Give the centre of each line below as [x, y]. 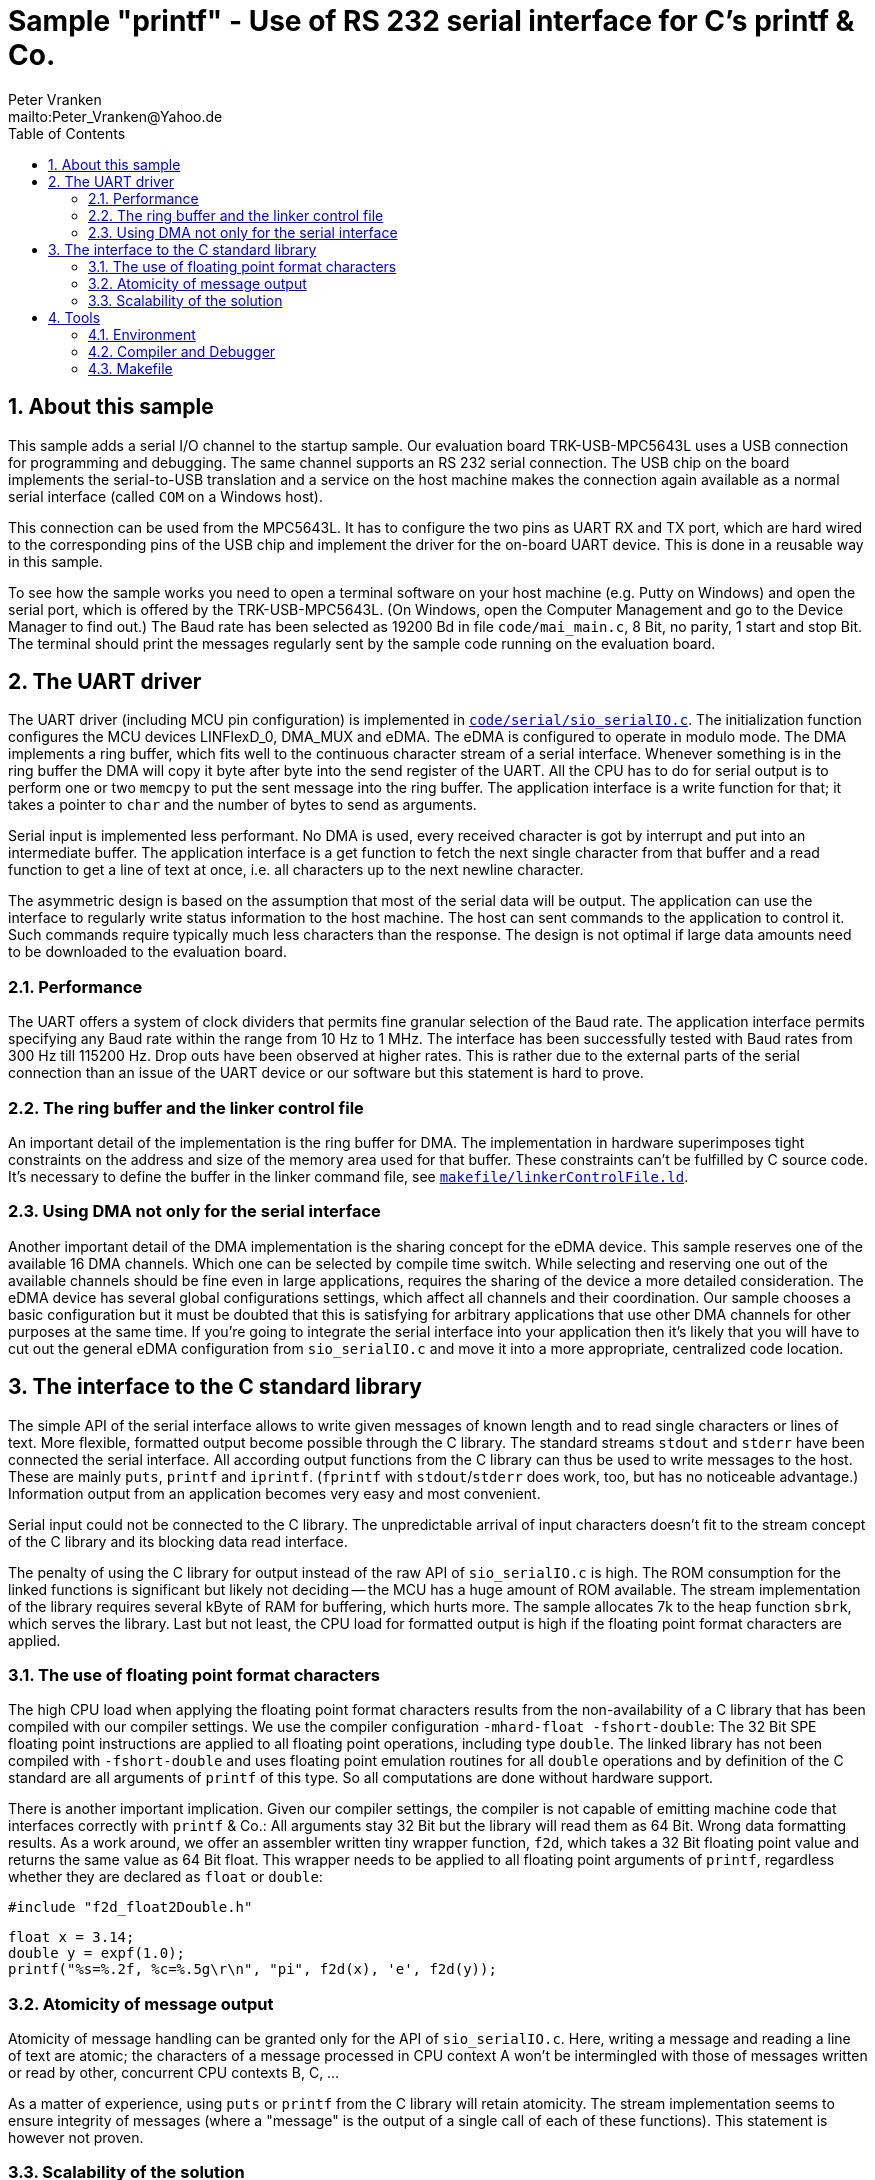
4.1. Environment [142, 334]
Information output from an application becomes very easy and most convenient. [274, 1493]
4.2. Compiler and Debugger [182, 351]
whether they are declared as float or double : [165, 1877]
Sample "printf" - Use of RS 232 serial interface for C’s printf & [431, 21]
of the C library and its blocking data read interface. [178, 1541]
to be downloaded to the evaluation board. [147, 952]
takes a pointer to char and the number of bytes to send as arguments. [242, 805]
